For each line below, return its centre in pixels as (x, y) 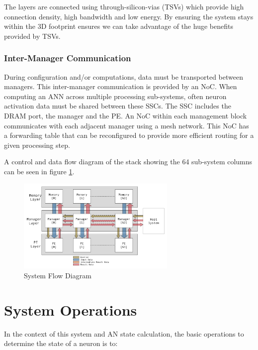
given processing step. (37, 145)
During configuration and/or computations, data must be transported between (124, 76)
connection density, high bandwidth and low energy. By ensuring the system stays (129, 16)
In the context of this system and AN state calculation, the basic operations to (124, 333)
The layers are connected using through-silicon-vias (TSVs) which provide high (124, 6)
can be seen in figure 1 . (39, 171)
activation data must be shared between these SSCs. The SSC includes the (118, 106)
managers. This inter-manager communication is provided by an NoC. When (121, 86)
